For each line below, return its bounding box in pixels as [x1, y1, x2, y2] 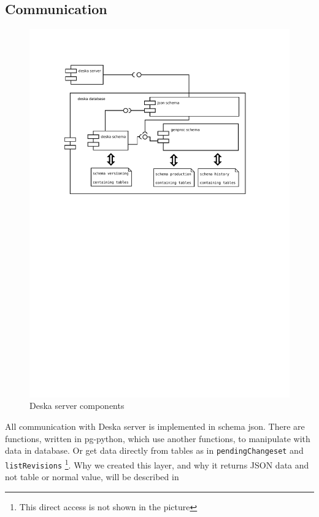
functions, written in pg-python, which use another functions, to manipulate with [5, 432, 310, 445]
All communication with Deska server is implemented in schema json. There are [5, 420, 305, 433]
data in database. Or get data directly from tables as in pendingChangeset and [5, 444, 304, 457]
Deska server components [29, 399, 125, 412]
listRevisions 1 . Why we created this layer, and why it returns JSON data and [5, 456, 309, 471]
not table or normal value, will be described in [5, 470, 179, 483]
